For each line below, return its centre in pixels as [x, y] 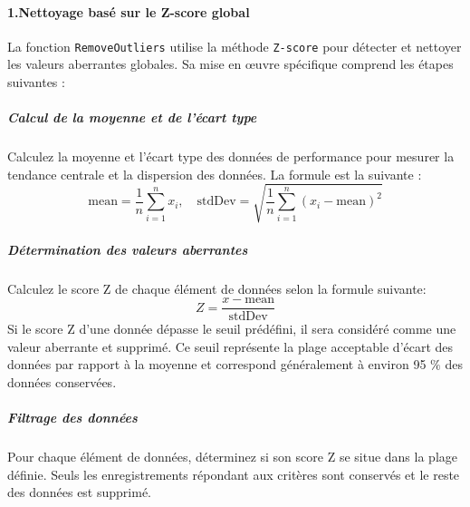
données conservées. [62, 381]
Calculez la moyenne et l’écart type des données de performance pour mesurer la [231, 156]
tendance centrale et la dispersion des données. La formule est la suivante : [215, 174]
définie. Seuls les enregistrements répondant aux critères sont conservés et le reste [234, 474]
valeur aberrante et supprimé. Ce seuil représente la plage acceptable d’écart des [230, 346]
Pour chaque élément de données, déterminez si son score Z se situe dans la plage [232, 457]
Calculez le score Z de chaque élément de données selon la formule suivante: [217, 288]
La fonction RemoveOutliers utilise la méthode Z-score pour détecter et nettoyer [235, 46]
